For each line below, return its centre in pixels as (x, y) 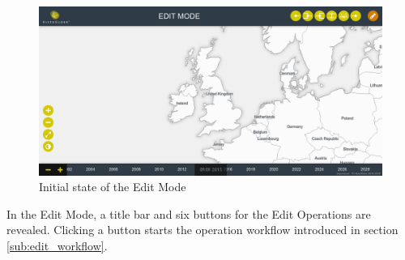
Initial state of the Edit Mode (113, 187)
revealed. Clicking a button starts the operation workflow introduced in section (202, 230)
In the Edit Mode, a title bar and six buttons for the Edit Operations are (189, 213)
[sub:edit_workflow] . (57, 246)
